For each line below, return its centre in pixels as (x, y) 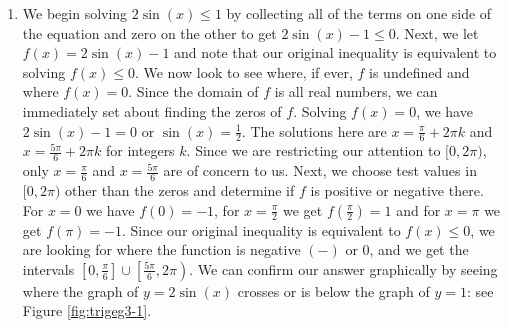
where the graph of (80, 290)
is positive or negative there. (397, 190)
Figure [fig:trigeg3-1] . (87, 310)
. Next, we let (437, 32)
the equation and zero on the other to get (149, 32)
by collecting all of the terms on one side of (359, 13)
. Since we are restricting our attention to (313, 150)
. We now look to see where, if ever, (243, 71)
